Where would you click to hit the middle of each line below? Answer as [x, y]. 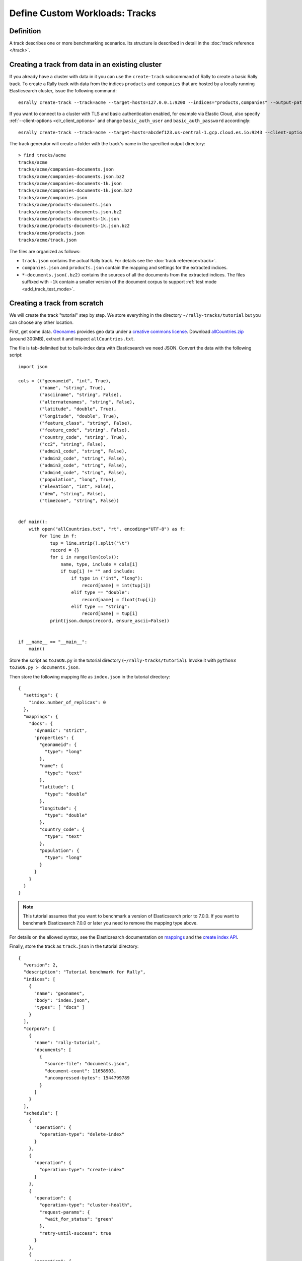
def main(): [33, 522]
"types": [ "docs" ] [59, 1007]
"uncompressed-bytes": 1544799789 [87, 1078]
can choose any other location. [42, 322]
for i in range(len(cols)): [85, 557]
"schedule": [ [41, 1113]
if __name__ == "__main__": [53, 642]
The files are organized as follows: [45, 251]
